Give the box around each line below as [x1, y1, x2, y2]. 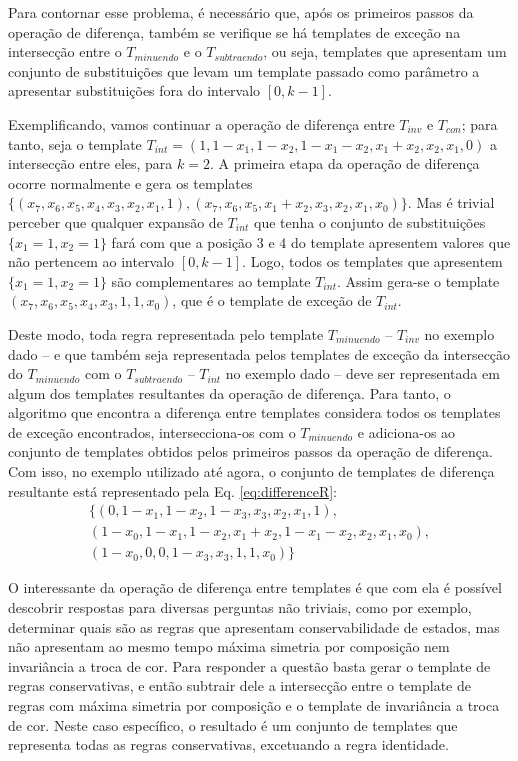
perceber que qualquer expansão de [8, 211, 223, 232]
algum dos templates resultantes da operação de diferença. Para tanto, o [8, 382, 451, 403]
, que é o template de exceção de [172, 290, 372, 311]
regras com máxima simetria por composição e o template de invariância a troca [8, 694, 500, 715]
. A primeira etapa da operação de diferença [209, 153, 480, 174]
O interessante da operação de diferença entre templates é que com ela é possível [8, 577, 502, 598]
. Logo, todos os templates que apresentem [242, 251, 503, 272]
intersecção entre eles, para [8, 153, 173, 174]
